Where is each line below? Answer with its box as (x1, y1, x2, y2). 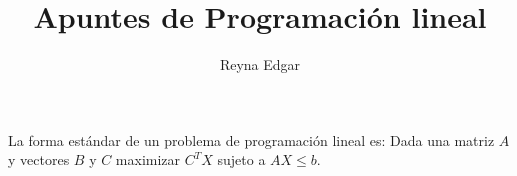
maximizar (115, 149, 181, 170)
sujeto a (217, 149, 266, 170)
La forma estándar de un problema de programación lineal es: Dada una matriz (8, 129, 495, 150)
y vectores (8, 149, 70, 170)
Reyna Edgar (219, 54, 301, 75)
